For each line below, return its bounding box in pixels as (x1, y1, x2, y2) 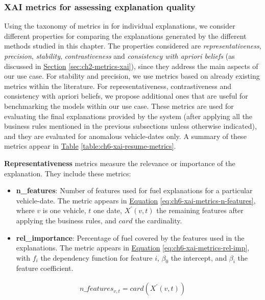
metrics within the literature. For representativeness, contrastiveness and (4, 80, 232, 91)
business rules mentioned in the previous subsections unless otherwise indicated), (4, 121, 257, 131)
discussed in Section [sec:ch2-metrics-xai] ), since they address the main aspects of (4, 60, 258, 71)
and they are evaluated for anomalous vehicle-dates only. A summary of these (4, 130, 247, 141)
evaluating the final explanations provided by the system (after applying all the (4, 110, 253, 121)
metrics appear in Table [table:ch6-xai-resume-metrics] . (4, 141, 176, 151)
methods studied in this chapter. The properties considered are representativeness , (4, 40, 261, 51)
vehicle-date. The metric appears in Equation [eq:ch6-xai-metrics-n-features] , (16, 195, 256, 205)
